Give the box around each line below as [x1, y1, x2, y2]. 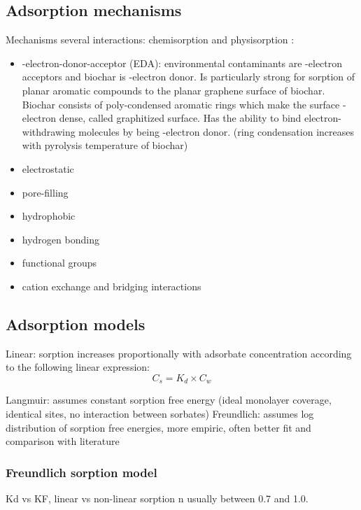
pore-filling [22, 185, 69, 199]
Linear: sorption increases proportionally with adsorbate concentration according [6, 346, 352, 360]
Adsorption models [6, 313, 146, 334]
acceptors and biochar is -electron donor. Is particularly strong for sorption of [22, 69, 355, 84]
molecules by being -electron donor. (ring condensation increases [78, 124, 354, 139]
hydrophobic [22, 208, 76, 223]
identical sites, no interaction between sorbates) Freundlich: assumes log [6, 406, 314, 420]
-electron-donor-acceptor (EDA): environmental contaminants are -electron [22, 55, 343, 70]
